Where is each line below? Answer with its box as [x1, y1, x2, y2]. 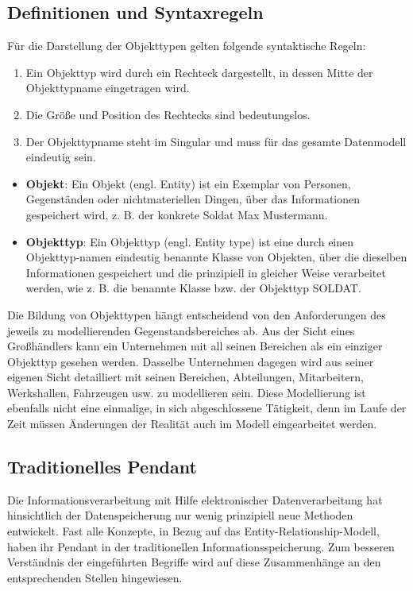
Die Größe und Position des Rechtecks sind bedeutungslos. [25, 106, 311, 122]
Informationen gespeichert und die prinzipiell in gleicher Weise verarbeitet [25, 264, 386, 280]
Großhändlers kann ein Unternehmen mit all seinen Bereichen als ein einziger [7, 338, 383, 354]
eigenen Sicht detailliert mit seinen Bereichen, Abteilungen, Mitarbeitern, [7, 369, 364, 385]
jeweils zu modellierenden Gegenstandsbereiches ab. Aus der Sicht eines [7, 322, 355, 338]
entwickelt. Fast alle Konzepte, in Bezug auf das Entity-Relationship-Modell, [7, 523, 380, 539]
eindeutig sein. [25, 149, 96, 165]
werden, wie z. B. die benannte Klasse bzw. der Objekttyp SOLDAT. [25, 280, 361, 296]
